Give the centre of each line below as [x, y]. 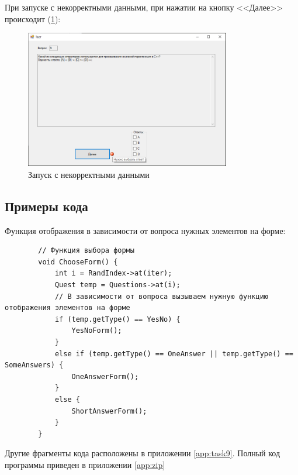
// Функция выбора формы [86, 251]
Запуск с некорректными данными [89, 174]
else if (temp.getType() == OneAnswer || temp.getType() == [174, 354]
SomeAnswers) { [34, 365]
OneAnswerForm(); [105, 376]
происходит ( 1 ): [33, 18]
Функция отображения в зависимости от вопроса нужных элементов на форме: [145, 230]
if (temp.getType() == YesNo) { [117, 319]
